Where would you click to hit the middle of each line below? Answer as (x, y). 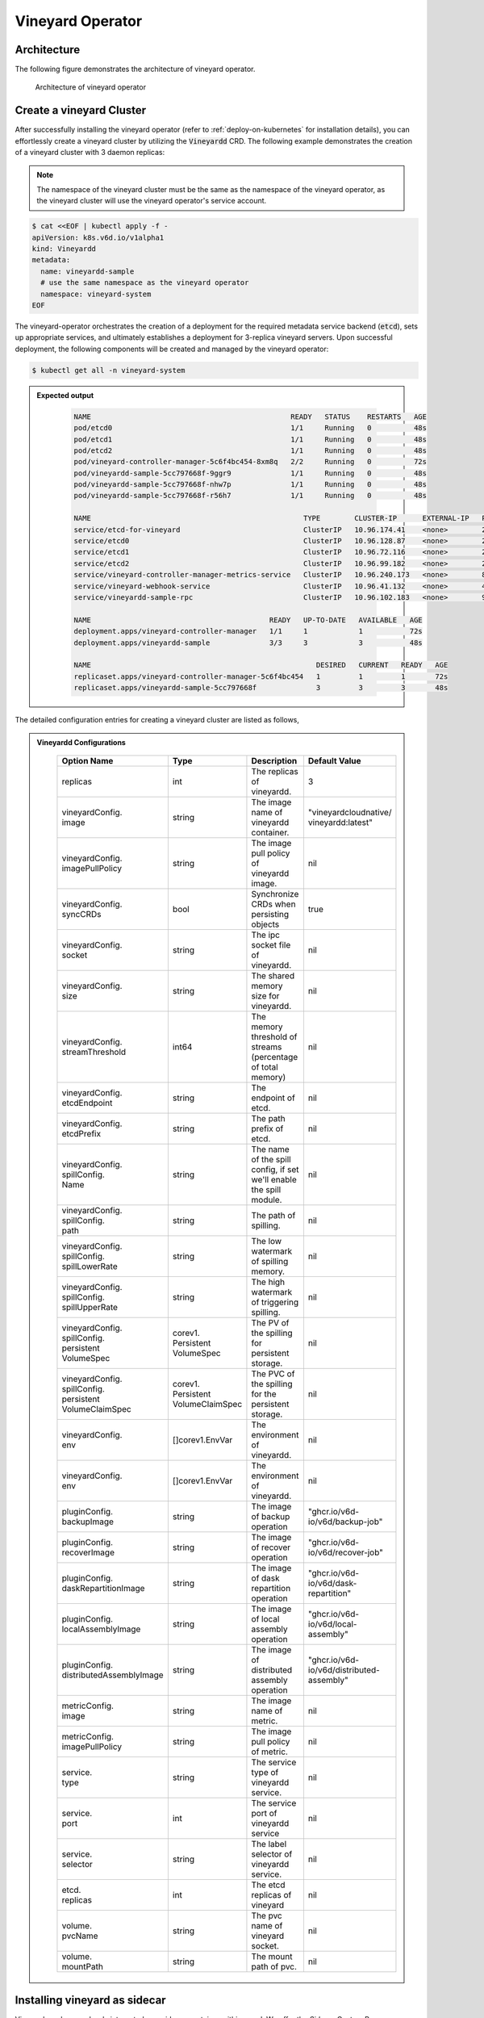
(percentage (275, 1057)
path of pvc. (274, 1966)
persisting (270, 914)
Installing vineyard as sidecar (90, 2001)
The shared (273, 975)
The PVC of (273, 1374)
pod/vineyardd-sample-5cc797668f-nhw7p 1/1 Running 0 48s (250, 485)
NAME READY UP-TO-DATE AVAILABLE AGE (248, 620)
